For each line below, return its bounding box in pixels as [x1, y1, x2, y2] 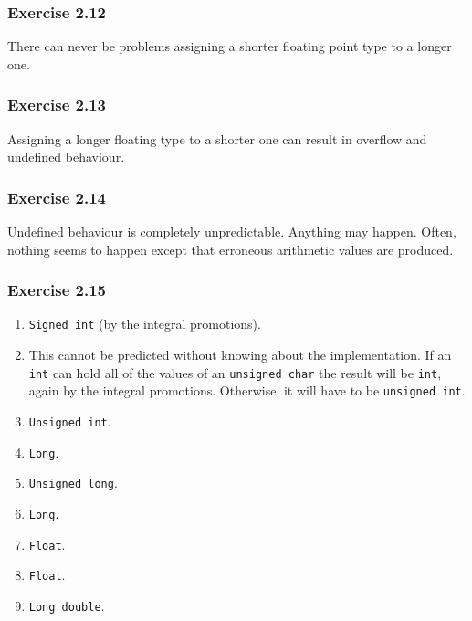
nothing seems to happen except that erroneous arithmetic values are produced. [7, 239, 454, 258]
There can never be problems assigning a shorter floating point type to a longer [7, 37, 452, 56]
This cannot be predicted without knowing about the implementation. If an [28, 345, 452, 364]
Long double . [28, 595, 105, 615]
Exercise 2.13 [7, 93, 107, 116]
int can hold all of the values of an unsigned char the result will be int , [28, 363, 442, 382]
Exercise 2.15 [7, 279, 107, 301]
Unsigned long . [28, 473, 118, 492]
